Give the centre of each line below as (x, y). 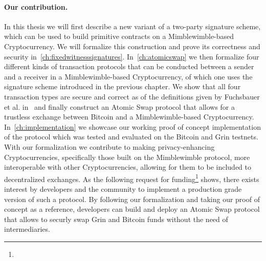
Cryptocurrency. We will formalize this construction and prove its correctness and (132, 46)
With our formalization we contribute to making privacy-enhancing (109, 146)
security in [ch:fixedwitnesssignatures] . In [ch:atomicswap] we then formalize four (132, 56)
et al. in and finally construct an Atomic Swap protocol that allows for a (120, 106)
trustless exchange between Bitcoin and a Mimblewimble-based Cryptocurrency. (129, 117)
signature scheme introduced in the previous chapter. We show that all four (123, 86)
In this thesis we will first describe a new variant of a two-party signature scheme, (132, 26)
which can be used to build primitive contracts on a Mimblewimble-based (119, 36)
